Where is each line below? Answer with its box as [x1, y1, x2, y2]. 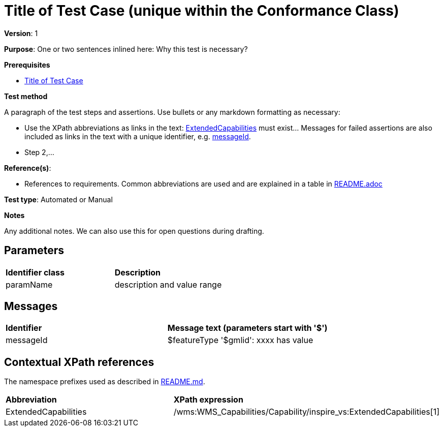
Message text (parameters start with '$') [167, 323, 328, 333]
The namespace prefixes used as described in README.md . [4, 377, 205, 386]
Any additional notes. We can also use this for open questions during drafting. [4, 226, 264, 235]
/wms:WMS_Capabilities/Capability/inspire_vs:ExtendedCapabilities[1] [173, 407, 439, 417]
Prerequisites [4, 60, 50, 69]
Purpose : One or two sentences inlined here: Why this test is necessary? [4, 44, 248, 53]
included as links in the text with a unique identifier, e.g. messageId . [24, 132, 251, 141]
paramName [6, 279, 53, 290]
